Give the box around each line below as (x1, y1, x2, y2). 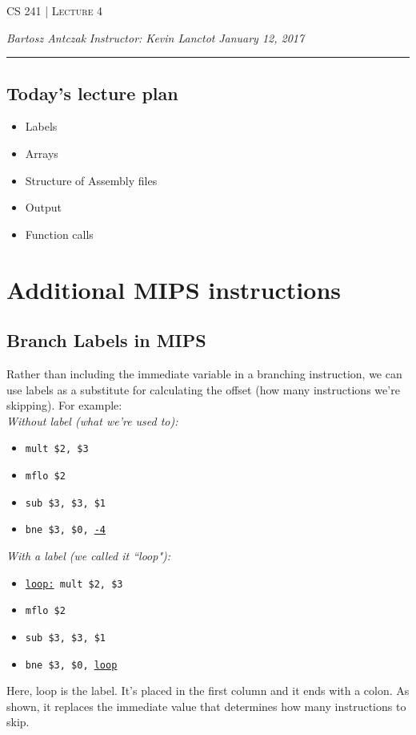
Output (25, 199, 62, 216)
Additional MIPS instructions (6, 273, 341, 305)
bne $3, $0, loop (25, 659, 118, 671)
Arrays (25, 144, 58, 161)
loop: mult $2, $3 (25, 578, 123, 590)
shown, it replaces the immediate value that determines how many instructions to (6, 697, 406, 714)
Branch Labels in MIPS (6, 328, 206, 353)
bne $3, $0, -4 (25, 524, 106, 536)
